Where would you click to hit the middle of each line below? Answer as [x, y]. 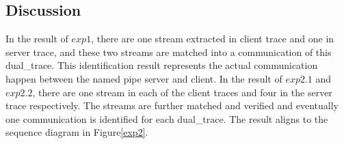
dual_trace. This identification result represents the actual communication [162, 65]
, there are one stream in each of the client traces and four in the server [182, 92]
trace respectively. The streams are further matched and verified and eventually [172, 105]
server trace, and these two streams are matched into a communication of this [169, 52]
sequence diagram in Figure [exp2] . [77, 132]
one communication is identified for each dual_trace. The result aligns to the [167, 118]
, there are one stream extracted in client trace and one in [213, 39]
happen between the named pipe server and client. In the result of [144, 78]
